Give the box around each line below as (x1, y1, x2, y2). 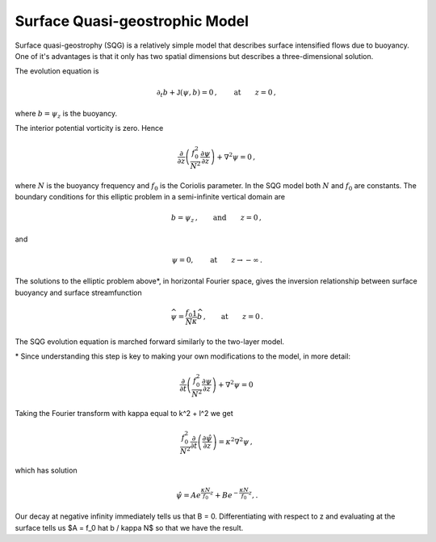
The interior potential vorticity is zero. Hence (15, 124, 164, 133)
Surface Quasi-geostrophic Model (15, 12, 249, 30)
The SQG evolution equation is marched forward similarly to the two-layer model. (15, 336, 285, 347)
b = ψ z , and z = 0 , (170, 213, 262, 225)
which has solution (15, 465, 78, 476)
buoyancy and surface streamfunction (15, 288, 142, 297)
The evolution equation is (15, 66, 99, 76)
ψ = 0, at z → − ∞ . (171, 255, 262, 264)
